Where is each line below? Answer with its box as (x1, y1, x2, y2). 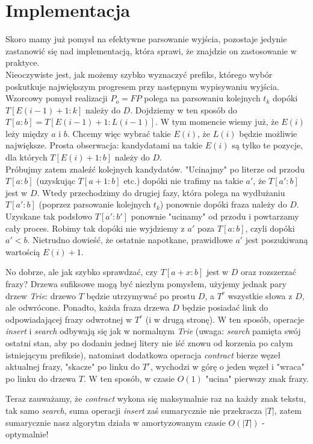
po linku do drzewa (5, 372, 76, 384)
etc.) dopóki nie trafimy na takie (123, 174, 243, 187)
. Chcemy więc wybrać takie (67, 127, 171, 139)
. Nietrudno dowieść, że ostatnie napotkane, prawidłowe (27, 233, 233, 246)
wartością (5, 245, 40, 258)
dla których (5, 151, 48, 163)
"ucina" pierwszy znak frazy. (205, 372, 309, 384)
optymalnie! (5, 428, 49, 440)
